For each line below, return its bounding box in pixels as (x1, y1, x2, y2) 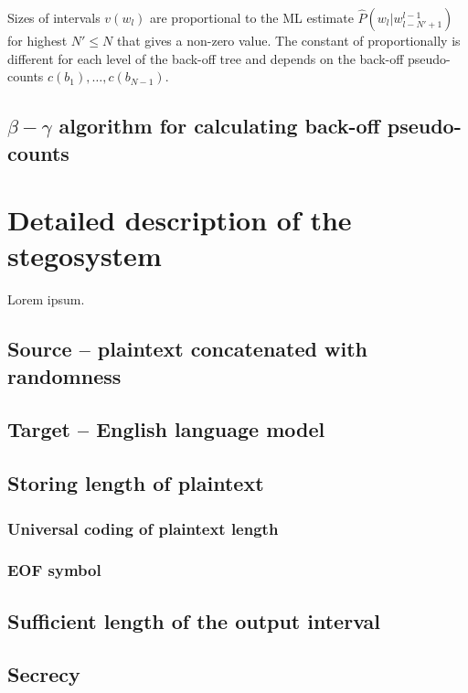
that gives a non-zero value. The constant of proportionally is (116, 31, 461, 49)
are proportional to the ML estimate (150, 8, 354, 27)
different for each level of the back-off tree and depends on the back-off (7, 48, 404, 68)
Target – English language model (7, 415, 325, 443)
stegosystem (7, 237, 162, 274)
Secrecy (7, 660, 80, 688)
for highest (7, 31, 68, 49)
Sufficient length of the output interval (7, 606, 380, 634)
